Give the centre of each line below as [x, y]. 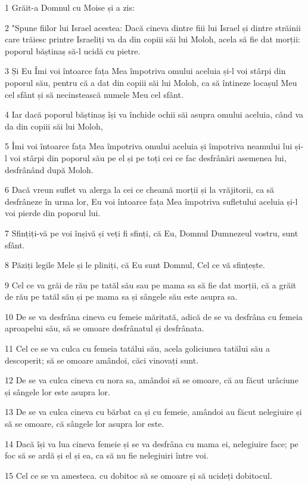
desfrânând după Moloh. [49, 169]
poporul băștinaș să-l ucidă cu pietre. [73, 50]
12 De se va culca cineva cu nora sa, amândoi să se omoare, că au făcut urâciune [152, 380]
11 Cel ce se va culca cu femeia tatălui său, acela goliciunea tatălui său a [138, 348]
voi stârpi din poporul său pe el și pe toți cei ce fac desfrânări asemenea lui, [148, 157]
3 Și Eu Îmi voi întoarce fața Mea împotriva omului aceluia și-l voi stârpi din [145, 71]
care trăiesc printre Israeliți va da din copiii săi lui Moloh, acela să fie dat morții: [153, 39]
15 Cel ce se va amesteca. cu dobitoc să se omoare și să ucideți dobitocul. [139, 475]
